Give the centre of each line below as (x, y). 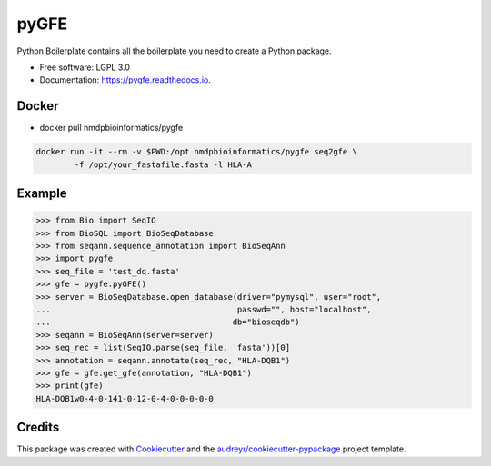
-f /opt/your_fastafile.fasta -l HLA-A (163, 164)
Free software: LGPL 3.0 (85, 67)
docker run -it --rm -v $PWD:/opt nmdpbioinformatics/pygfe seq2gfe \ (197, 152)
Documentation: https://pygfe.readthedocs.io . (125, 80)
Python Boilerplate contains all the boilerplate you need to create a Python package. (174, 51)
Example (42, 194)
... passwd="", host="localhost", (204, 309)
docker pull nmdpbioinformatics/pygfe (111, 128)
